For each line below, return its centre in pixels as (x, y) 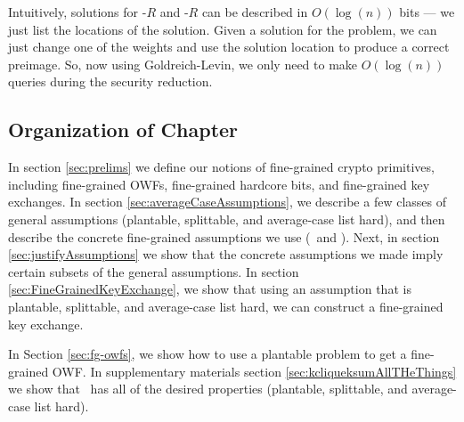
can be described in (255, 12)
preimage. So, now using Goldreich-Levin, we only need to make (183, 64)
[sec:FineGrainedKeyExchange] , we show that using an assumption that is (210, 289)
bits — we (427, 12)
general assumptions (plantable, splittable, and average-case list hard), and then (227, 219)
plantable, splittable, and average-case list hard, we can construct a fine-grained (226, 306)
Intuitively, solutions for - (77, 12)
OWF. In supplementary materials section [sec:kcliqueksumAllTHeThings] (254, 371)
